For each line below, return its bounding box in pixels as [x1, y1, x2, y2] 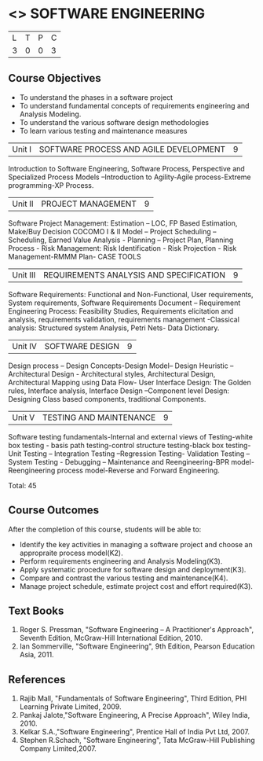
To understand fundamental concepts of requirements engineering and [19, 101, 250, 110]
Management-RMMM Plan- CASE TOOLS [8, 252, 141, 261]
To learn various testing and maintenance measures [19, 126, 188, 135]
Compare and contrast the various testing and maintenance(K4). [19, 573, 228, 583]
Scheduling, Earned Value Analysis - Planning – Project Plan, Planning [8, 235, 234, 244]
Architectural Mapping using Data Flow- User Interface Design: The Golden [8, 377, 251, 387]
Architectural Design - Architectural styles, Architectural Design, [8, 369, 216, 378]
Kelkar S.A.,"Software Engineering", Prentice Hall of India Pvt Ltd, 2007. [19, 727, 250, 737]
